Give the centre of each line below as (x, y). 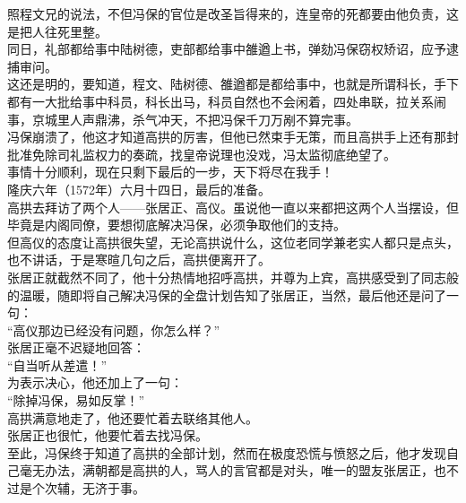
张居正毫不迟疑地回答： (76, 347)
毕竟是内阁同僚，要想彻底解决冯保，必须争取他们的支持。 (177, 225)
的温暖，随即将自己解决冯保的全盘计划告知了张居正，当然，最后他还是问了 (227, 295)
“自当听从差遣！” (57, 364)
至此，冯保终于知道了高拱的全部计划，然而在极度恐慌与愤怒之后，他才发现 (227, 452)
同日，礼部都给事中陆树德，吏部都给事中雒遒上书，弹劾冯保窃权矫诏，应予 (227, 49)
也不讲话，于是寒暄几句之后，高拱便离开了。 (139, 260)
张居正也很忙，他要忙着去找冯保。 (108, 435)
